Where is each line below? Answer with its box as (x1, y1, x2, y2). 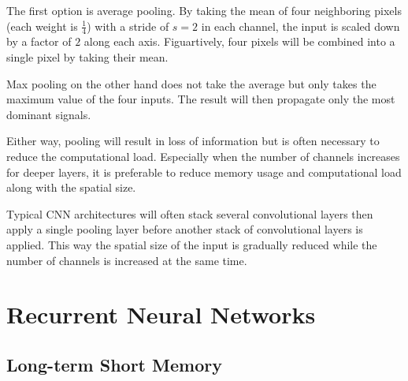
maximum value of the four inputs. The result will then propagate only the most (6, 91, 395, 107)
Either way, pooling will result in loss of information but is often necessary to (6, 133, 380, 149)
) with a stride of (87, 17, 169, 34)
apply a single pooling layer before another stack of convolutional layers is (6, 221, 363, 237)
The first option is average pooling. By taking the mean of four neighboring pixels (6, 2, 402, 18)
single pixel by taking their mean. (6, 49, 169, 65)
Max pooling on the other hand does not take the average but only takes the (6, 75, 376, 92)
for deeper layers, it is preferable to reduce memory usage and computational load (6, 163, 402, 180)
